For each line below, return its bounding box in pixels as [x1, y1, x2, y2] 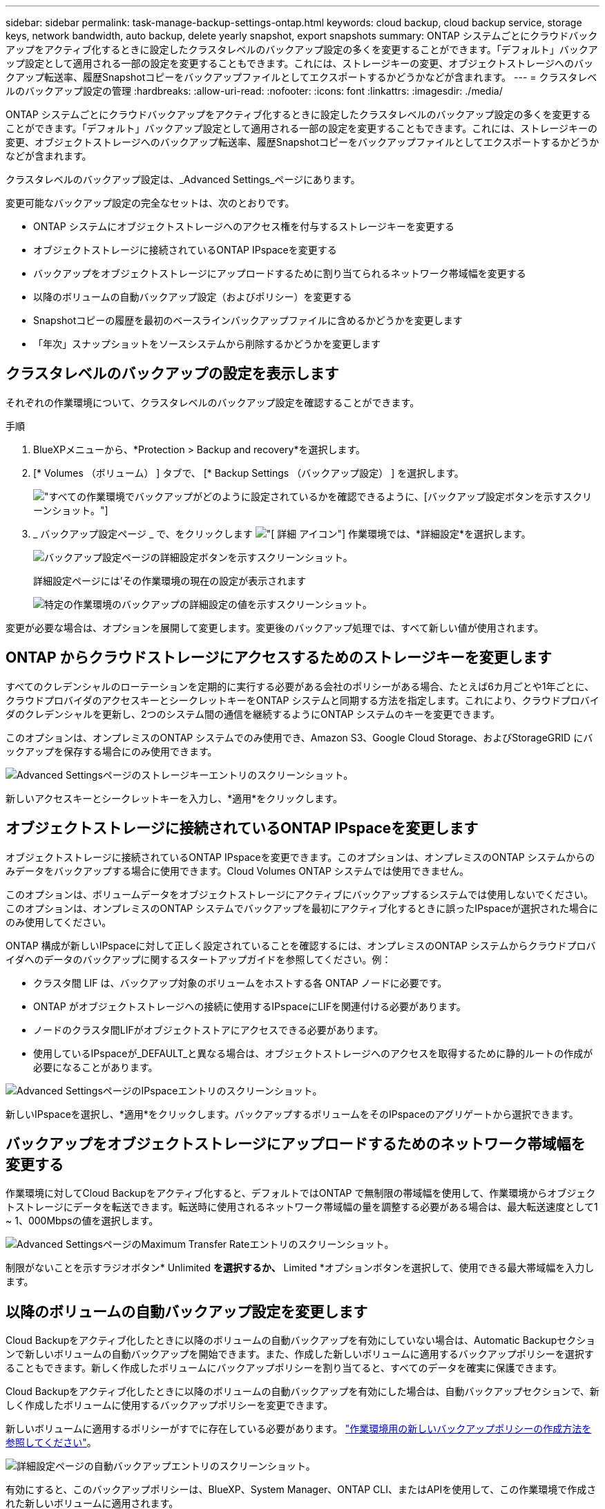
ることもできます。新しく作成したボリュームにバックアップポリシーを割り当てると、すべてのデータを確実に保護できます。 [6, 1362, 563, 1374]
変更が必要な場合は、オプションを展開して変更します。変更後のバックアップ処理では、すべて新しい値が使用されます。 [6, 621, 544, 634]
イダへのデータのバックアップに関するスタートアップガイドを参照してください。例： [6, 953, 392, 965]
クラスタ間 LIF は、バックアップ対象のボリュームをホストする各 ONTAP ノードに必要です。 [33, 976, 448, 989]
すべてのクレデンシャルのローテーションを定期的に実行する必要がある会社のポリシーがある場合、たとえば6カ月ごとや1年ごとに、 [6, 680, 595, 692]
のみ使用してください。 [6, 915, 112, 928]
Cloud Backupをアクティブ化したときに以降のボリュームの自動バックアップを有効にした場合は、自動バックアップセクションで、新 [6, 1385, 599, 1398]
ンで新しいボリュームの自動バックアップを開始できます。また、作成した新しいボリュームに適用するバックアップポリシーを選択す [6, 1348, 594, 1360]
